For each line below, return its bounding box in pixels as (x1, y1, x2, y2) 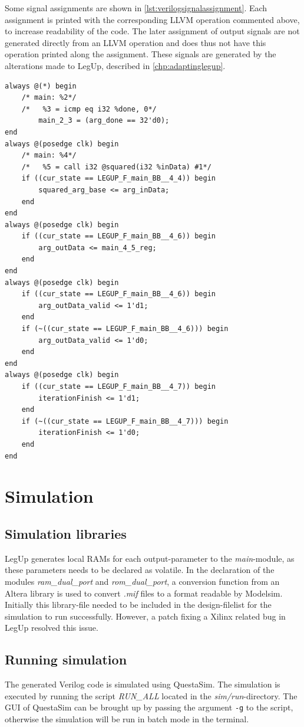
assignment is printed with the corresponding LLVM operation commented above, (5, 13, 300, 25)
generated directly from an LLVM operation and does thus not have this (5, 36, 266, 48)
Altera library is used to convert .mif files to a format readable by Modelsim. (5, 587, 283, 599)
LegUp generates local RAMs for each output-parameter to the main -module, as (5, 552, 295, 564)
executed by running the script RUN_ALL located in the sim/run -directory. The (5, 689, 298, 702)
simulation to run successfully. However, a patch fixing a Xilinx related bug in (5, 610, 286, 622)
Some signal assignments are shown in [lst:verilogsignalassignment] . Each (5, 2, 267, 14)
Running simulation (5, 650, 127, 669)
